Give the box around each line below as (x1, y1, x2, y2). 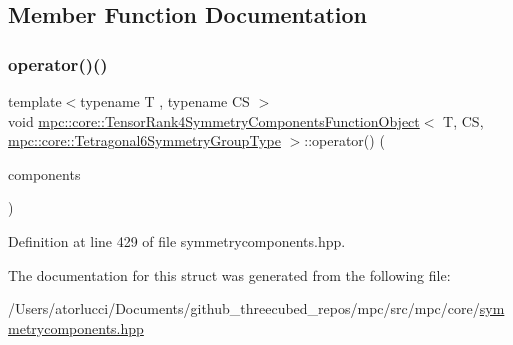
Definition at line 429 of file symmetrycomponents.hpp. (8, 230, 346, 251)
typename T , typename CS (80, 91, 250, 111)
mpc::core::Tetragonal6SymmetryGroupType (8, 130, 281, 151)
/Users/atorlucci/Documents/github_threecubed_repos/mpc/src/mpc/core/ (8, 298, 480, 319)
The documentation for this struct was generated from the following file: (8, 264, 451, 285)
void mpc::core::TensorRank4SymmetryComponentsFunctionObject (8, 110, 420, 131)
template (8, 91, 62, 111)
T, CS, (443, 110, 484, 131)
